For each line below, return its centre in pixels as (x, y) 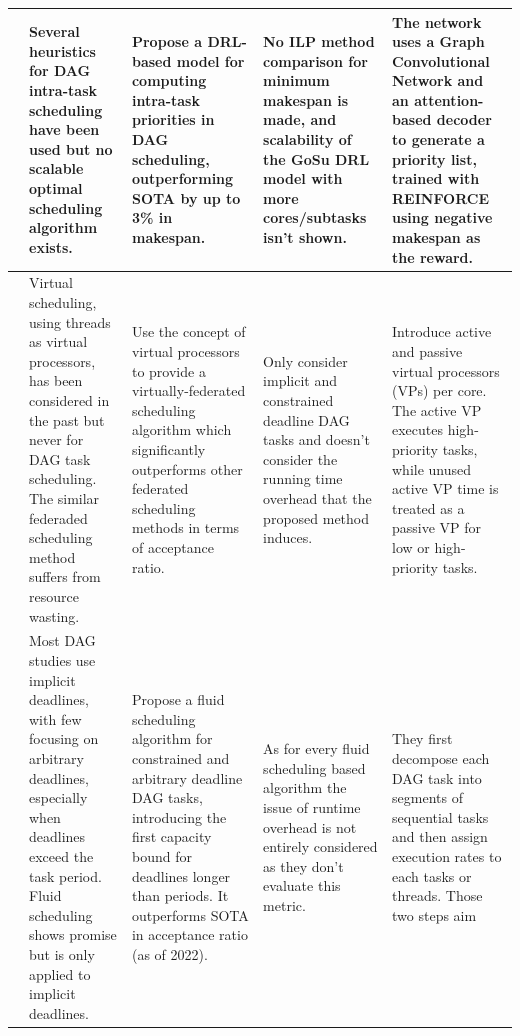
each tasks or (432, 875)
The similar (64, 498)
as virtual (58, 341)
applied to (60, 973)
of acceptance (173, 546)
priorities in (173, 119)
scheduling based (314, 767)
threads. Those (437, 895)
